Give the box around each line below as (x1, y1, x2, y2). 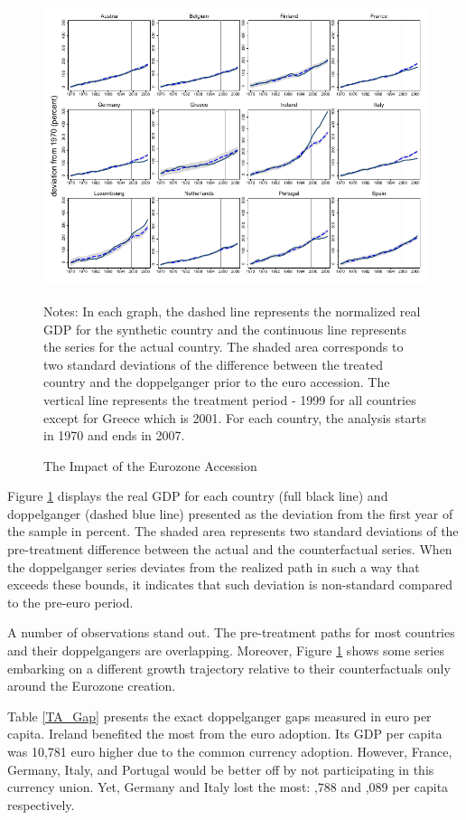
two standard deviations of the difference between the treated (43, 354, 383, 373)
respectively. (7, 795, 75, 814)
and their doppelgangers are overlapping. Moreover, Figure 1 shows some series (7, 641, 444, 660)
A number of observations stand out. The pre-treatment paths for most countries (7, 623, 455, 642)
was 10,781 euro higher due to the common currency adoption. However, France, (7, 742, 452, 761)
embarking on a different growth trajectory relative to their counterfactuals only (7, 658, 451, 677)
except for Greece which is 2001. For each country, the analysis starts (43, 408, 426, 427)
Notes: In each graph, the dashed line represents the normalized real (43, 301, 421, 320)
